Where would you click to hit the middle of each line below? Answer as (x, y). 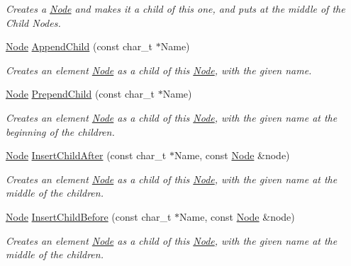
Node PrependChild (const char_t (80, 94)
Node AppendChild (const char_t (79, 46)
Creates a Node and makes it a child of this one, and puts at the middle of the (175, 8)
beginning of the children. (60, 131)
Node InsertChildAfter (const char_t (86, 155)
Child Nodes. (33, 22)
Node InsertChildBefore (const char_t (89, 216)
